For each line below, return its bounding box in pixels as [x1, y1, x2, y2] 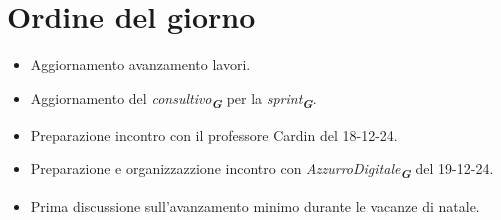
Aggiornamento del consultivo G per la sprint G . [30, 87, 317, 112]
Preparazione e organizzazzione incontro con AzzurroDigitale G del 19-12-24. [30, 158, 494, 183]
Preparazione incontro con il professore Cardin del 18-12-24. [30, 124, 398, 145]
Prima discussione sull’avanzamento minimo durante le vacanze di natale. [30, 195, 480, 216]
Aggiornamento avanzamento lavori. [30, 54, 251, 75]
